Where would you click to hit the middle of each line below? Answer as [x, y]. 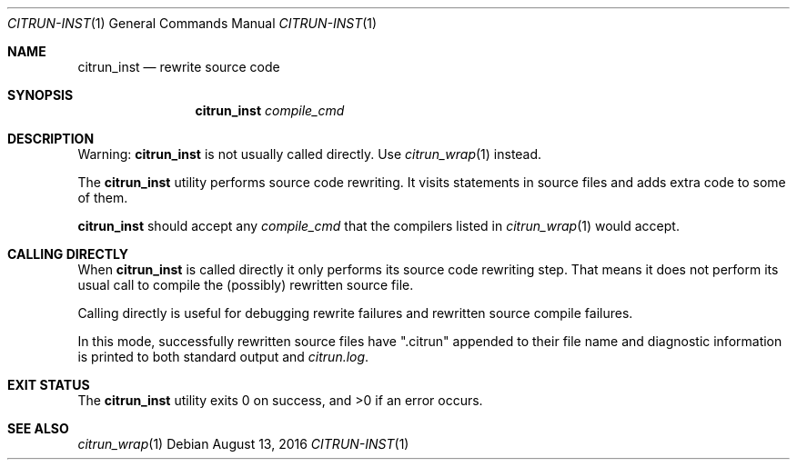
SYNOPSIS [40, 95]
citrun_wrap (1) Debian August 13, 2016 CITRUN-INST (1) [243, 444]
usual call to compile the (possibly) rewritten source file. [246, 285]
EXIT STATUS [49, 385]
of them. [103, 198]
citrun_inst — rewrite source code [179, 67]
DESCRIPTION [51, 139]
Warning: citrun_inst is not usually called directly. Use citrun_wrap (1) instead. [310, 154]
